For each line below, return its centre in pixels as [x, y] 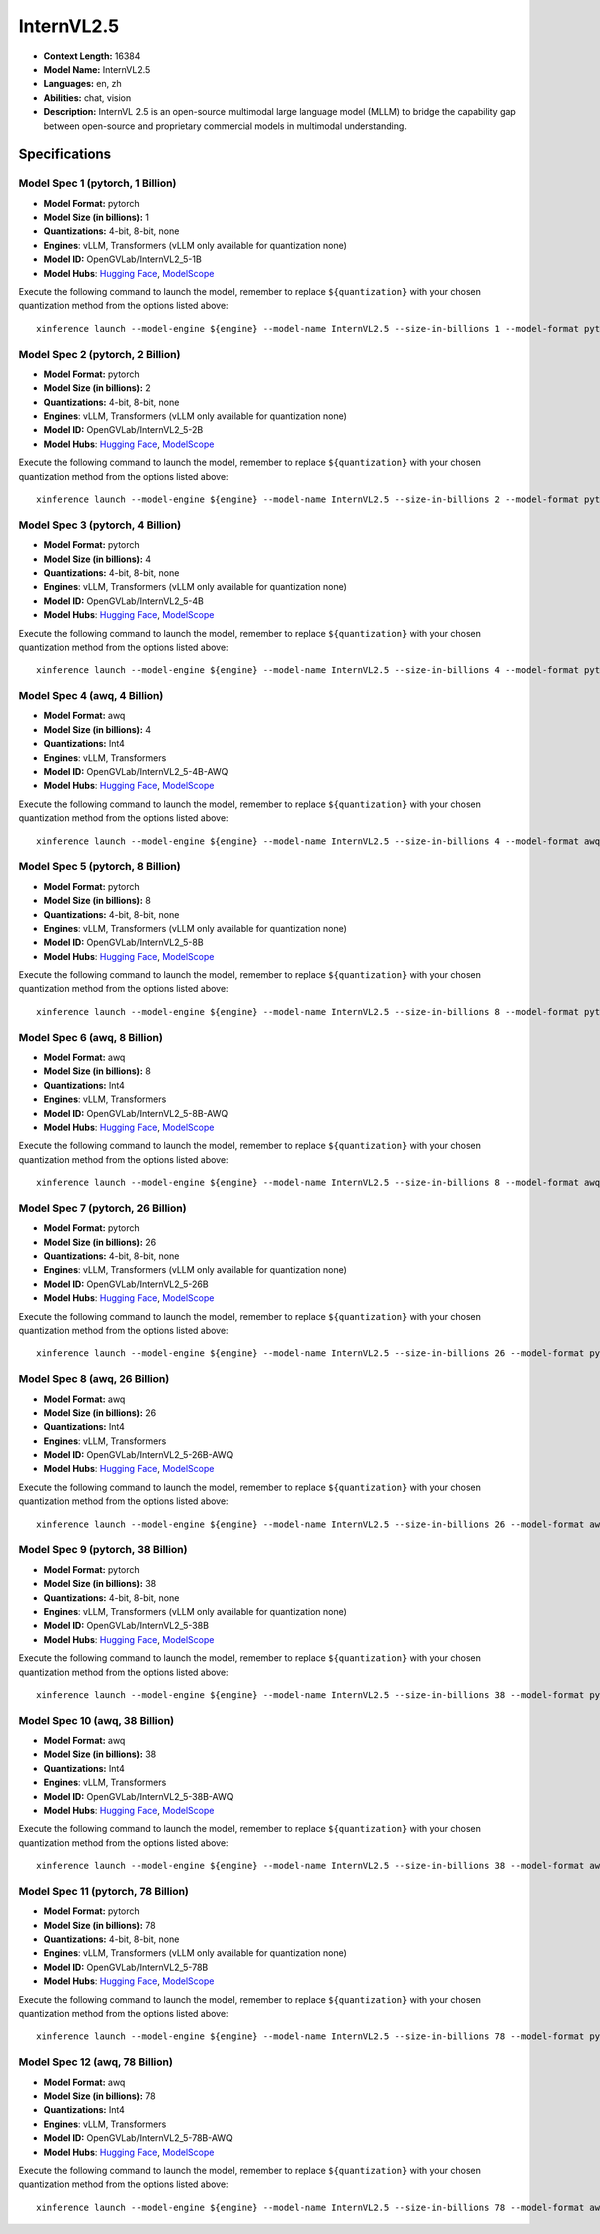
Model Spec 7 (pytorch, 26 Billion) [102, 1208]
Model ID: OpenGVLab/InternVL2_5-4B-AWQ [136, 772]
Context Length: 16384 [92, 56]
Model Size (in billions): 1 [96, 217]
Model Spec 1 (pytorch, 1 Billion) [97, 183]
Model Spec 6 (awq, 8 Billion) [91, 1037]
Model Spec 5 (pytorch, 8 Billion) [99, 867]
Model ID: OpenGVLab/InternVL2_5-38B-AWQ [138, 1796]
